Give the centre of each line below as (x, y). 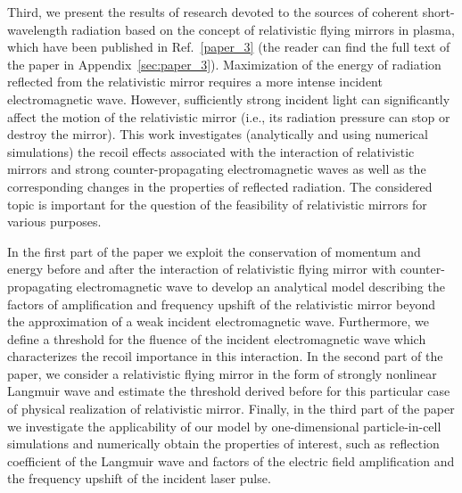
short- (438, 12)
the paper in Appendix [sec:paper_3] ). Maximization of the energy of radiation (224, 64)
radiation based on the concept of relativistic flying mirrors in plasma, (263, 29)
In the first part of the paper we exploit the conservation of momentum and (214, 251)
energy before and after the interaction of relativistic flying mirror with (202, 269)
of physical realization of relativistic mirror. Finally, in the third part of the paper (231, 409)
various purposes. (54, 222)
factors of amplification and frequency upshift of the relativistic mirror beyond (222, 304)
